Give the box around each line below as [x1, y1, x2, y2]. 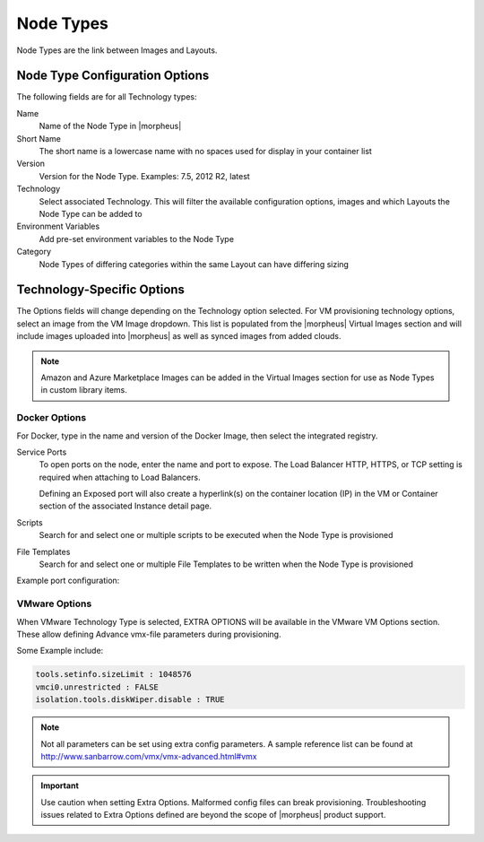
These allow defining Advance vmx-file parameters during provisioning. [16, 629, 281, 639]
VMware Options [16, 597, 92, 610]
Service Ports [16, 447, 67, 457]
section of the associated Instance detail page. [39, 500, 212, 511]
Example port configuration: [16, 575, 120, 586]
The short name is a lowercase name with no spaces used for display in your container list [39, 146, 372, 157]
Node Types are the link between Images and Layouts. [16, 45, 218, 56]
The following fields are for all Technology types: [16, 91, 197, 102]
